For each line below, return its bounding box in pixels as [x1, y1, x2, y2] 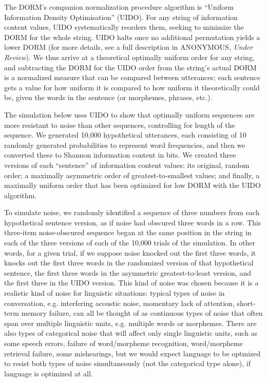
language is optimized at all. [4, 368, 93, 378]
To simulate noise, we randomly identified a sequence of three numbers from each [4, 207, 260, 218]
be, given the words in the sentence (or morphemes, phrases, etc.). [4, 92, 213, 103]
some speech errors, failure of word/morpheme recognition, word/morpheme [4, 338, 243, 348]
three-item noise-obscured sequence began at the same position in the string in [4, 227, 252, 238]
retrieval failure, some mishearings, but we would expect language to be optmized [4, 348, 261, 358]
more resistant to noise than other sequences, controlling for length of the [4, 119, 235, 130]
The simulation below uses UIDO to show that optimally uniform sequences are [4, 109, 255, 120]
